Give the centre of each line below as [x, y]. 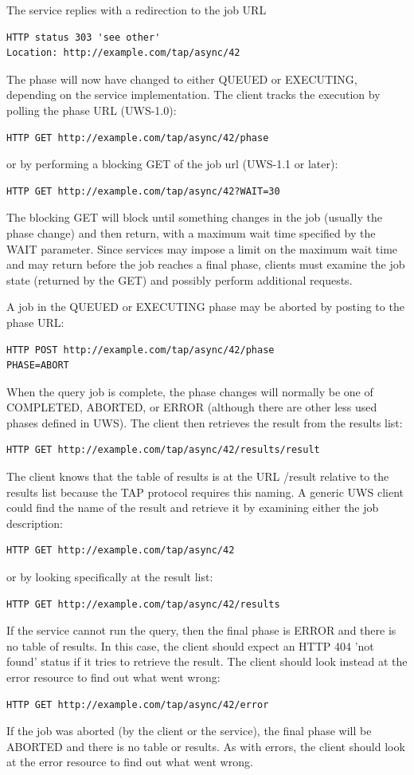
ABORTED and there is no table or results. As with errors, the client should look [206, 746]
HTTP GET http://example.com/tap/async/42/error [138, 704]
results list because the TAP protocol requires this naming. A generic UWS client [205, 492]
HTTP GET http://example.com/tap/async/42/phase [138, 138]
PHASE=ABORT [38, 366]
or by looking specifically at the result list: [110, 577]
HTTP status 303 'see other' [84, 37]
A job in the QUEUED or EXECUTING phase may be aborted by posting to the [205, 307]
